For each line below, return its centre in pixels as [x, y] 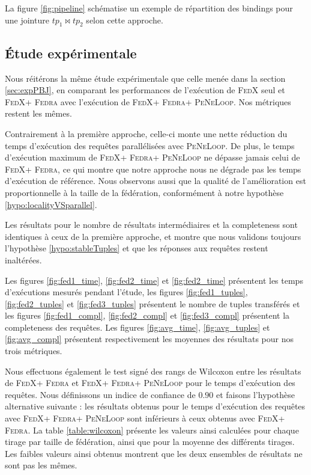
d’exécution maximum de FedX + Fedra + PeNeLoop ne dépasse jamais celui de [152, 157]
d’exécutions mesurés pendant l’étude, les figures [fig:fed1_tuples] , [126, 292]
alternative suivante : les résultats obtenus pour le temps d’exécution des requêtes [155, 406]
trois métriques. [34, 351]
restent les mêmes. [38, 113]
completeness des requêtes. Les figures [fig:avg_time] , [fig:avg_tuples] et [137, 327]
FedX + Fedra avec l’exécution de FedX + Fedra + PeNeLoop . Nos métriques [148, 101]
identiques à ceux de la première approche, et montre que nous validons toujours [153, 236]
